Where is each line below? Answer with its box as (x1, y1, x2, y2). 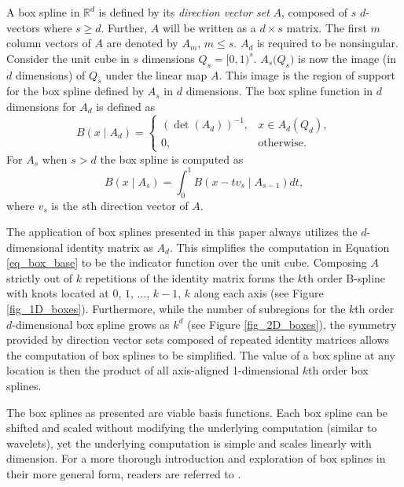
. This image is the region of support (219, 66, 395, 83)
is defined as (96, 98, 156, 114)
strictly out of (6, 269, 73, 286)
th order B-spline (303, 269, 386, 286)
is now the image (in (298, 50, 396, 66)
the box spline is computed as (100, 150, 244, 167)
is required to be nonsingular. (256, 35, 398, 51)
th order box (308, 362, 369, 378)
